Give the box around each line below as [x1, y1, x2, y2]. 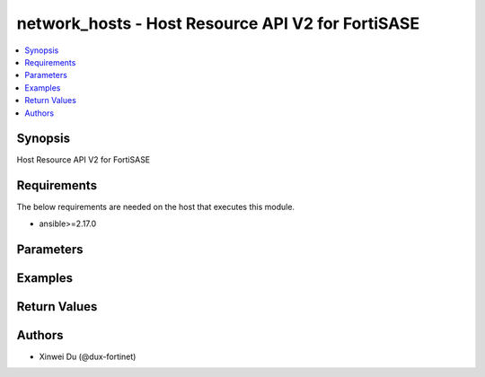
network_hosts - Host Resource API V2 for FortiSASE [16, 13, 420, 33]
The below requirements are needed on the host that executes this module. [16, 202, 295, 213]
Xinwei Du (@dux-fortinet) [39, 351, 137, 362]
